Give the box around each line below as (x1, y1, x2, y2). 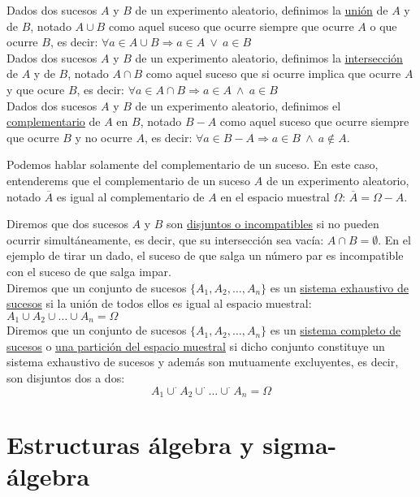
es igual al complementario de (56, 188, 205, 205)
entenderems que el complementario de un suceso (6, 171, 251, 188)
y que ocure (6, 80, 65, 97)
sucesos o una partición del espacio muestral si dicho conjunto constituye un (6, 337, 385, 354)
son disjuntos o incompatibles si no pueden (167, 215, 379, 232)
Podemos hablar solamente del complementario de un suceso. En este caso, (6, 156, 379, 173)
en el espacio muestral (220, 188, 330, 205)
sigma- (262, 428, 337, 461)
